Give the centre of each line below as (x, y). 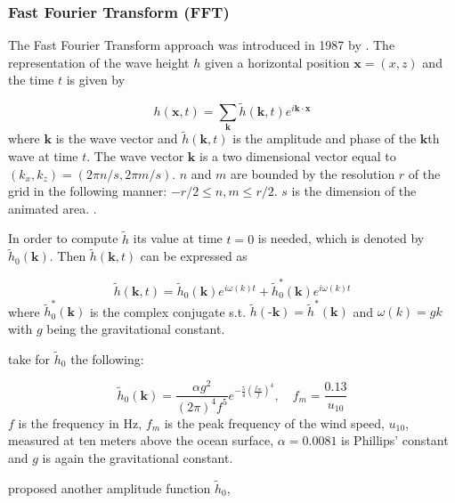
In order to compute (63, 238)
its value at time (178, 238)
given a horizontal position (277, 62)
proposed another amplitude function (110, 487)
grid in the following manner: (88, 191)
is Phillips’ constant (395, 440)
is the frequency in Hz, (80, 422)
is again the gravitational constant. (138, 458)
